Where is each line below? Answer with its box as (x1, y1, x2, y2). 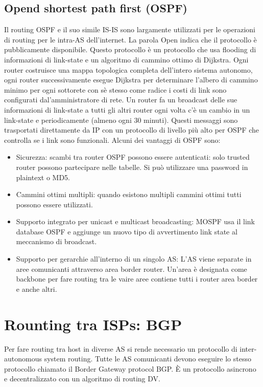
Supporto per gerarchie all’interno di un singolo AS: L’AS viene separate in (16, 253, 252, 264)
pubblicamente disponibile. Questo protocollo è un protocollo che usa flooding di (4, 44, 256, 55)
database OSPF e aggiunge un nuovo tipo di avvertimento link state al (16, 226, 237, 236)
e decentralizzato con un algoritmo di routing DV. (4, 373, 160, 384)
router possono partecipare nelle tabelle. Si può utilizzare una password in (16, 161, 248, 172)
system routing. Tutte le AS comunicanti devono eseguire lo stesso (44, 353, 251, 364)
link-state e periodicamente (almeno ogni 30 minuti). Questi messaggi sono (4, 114, 238, 125)
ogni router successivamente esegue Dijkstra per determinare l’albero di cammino (4, 74, 258, 85)
